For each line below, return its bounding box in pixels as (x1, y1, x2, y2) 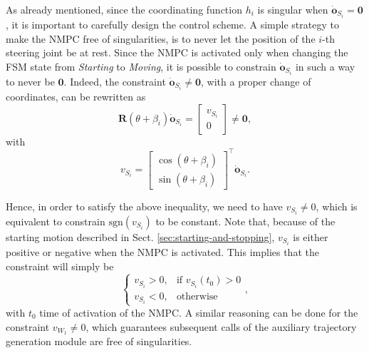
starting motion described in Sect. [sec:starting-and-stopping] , (6, 229, 275, 244)
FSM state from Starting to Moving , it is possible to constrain (6, 58, 276, 73)
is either (293, 229, 328, 244)
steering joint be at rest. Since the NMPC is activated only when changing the (6, 45, 348, 60)
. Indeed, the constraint (63, 73, 166, 88)
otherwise (176, 291, 218, 302)
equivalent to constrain (6, 213, 105, 228)
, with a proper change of (201, 73, 311, 88)
